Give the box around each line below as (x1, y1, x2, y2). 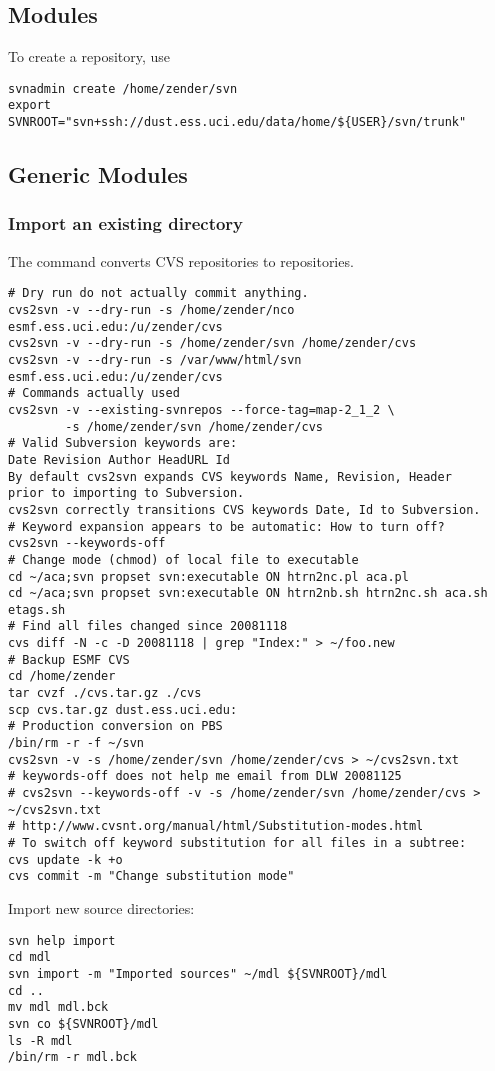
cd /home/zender (8, 669, 116, 684)
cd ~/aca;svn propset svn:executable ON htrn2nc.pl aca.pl (8, 569, 409, 584)
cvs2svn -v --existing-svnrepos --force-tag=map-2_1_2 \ (8, 402, 395, 417)
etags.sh (8, 602, 66, 617)
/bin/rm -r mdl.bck (8, 1050, 137, 1065)
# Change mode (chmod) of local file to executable (8, 552, 359, 567)
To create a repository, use (8, 46, 171, 67)
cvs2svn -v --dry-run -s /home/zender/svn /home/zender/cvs (8, 336, 417, 351)
